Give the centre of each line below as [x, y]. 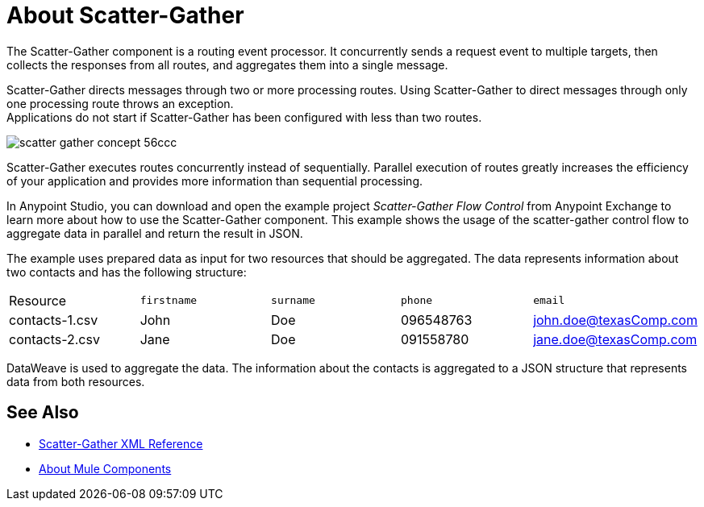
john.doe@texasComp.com [615, 320]
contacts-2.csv [54, 339]
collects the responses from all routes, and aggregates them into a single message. [227, 64]
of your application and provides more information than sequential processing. [215, 181]
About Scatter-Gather [125, 15]
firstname [169, 301]
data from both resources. [76, 381]
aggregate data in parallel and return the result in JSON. [155, 233]
